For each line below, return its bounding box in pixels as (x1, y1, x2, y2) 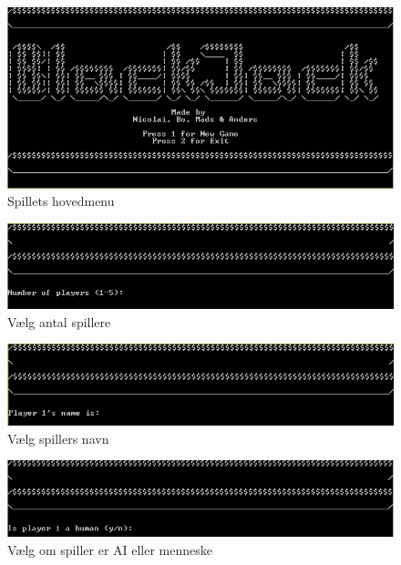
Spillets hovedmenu (7, 191, 115, 211)
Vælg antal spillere (7, 312, 111, 331)
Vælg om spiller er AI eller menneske (7, 539, 213, 559)
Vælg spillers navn (7, 428, 109, 447)
